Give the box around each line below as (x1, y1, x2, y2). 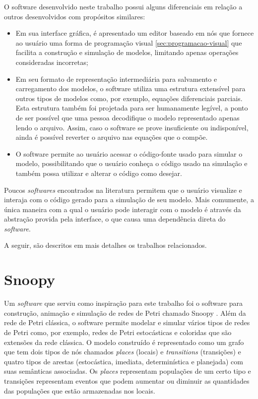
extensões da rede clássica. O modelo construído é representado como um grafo (4, 337, 244, 347)
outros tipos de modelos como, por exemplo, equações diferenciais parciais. (15, 93, 243, 103)
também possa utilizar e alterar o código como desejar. (15, 168, 182, 178)
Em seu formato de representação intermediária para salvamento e (15, 73, 217, 84)
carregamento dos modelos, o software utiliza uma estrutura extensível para (15, 83, 246, 94)
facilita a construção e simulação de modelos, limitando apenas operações (15, 47, 239, 57)
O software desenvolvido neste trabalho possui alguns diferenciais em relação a (4, 1, 243, 11)
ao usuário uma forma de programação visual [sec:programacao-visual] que (15, 37, 242, 48)
